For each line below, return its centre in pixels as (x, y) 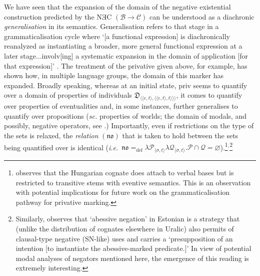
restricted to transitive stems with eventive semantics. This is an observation (133, 182)
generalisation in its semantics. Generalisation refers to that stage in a (111, 26)
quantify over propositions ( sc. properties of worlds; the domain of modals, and (125, 115)
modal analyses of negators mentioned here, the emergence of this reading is (132, 258)
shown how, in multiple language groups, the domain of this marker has (114, 75)
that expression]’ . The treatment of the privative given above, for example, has (126, 65)
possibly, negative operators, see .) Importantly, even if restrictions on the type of (129, 125)
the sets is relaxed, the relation (51, 135)
